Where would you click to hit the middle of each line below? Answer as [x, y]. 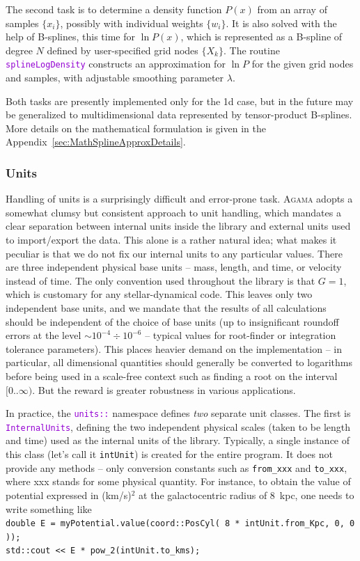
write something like [49, 508]
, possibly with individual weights [132, 23]
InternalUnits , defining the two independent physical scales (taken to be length [178, 426]
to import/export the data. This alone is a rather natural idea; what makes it [171, 239]
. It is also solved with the [281, 23]
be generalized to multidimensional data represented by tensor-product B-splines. [179, 114]
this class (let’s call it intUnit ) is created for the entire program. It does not [169, 454]
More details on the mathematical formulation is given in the [136, 128]
